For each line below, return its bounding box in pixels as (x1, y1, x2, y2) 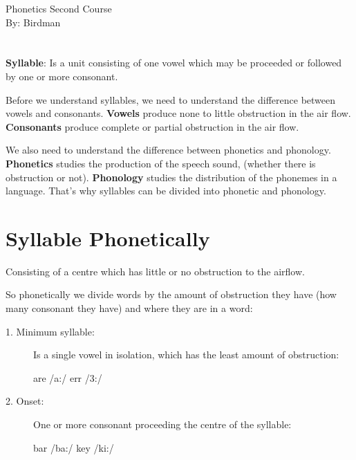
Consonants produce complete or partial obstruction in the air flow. (6, 119, 299, 134)
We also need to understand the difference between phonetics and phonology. (6, 142, 331, 157)
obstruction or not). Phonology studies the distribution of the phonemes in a (6, 169, 337, 184)
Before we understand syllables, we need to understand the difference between (6, 92, 336, 107)
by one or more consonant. (6, 68, 118, 83)
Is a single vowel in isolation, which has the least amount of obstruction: (33, 347, 339, 362)
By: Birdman (6, 15, 61, 29)
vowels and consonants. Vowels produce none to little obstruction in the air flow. (6, 106, 351, 120)
